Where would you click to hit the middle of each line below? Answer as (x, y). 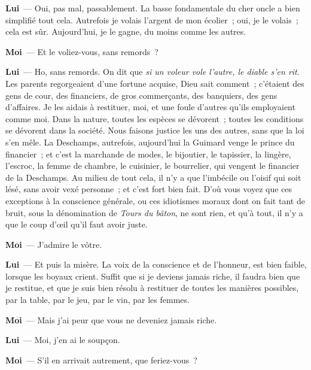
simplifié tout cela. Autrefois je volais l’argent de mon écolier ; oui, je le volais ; (152, 19)
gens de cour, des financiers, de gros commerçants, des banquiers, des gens (141, 95)
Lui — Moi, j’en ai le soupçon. (63, 340)
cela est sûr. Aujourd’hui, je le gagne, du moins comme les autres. (126, 31)
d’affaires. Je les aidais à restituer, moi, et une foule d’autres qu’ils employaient (150, 107)
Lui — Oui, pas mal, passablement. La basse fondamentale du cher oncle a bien (153, 8)
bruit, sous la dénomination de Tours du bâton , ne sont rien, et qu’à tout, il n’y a (154, 212)
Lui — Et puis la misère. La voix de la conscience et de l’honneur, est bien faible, (156, 264)
